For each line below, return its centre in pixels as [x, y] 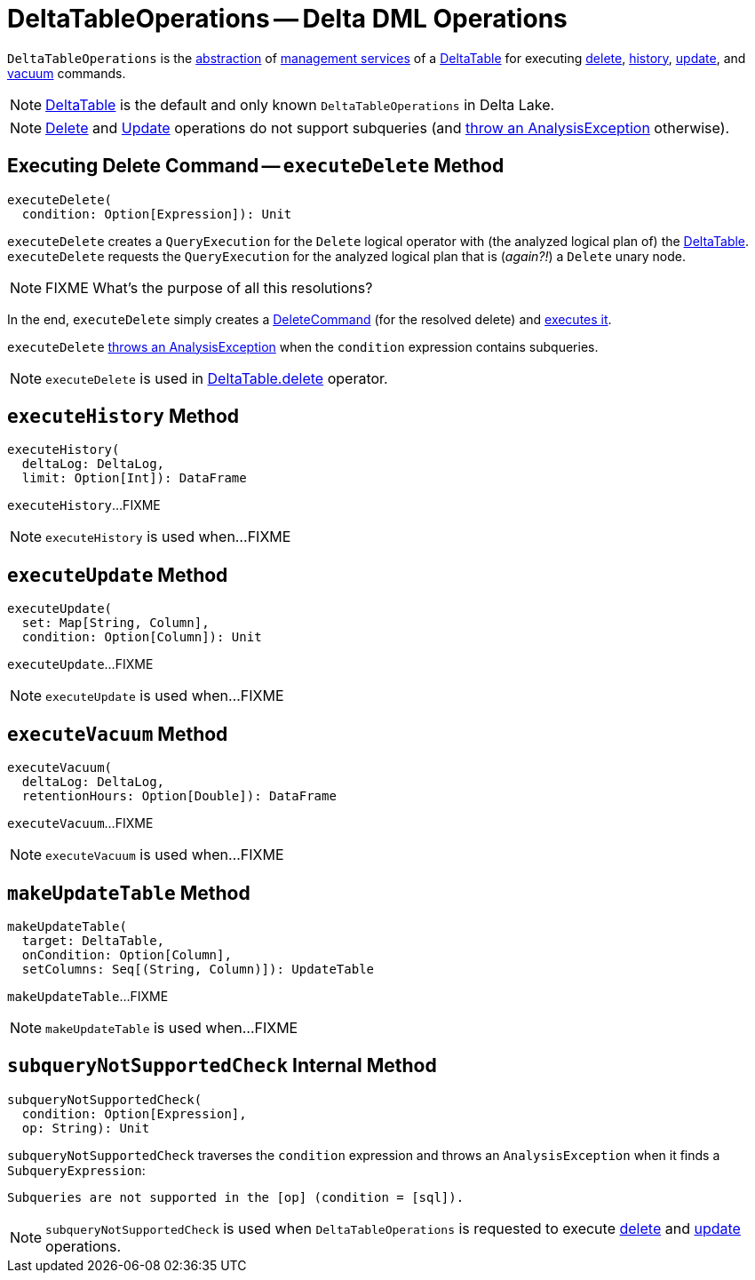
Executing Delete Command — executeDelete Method [256, 166]
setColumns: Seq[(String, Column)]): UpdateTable [198, 969]
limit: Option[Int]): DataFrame [134, 478]
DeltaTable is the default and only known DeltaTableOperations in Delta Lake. [300, 104]
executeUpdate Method [118, 575]
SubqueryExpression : [76, 1170]
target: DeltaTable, [93, 940]
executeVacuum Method [118, 734]
